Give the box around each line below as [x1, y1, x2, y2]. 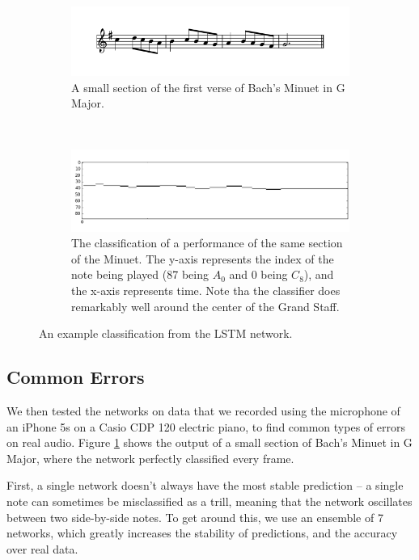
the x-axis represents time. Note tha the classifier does [71, 281, 341, 298]
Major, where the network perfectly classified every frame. [6, 449, 294, 466]
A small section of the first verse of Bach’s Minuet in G [71, 78, 345, 95]
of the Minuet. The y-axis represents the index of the [71, 250, 334, 267]
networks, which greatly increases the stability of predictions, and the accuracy [6, 524, 398, 541]
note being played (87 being [71, 266, 209, 283]
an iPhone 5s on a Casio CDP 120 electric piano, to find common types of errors [6, 418, 405, 435]
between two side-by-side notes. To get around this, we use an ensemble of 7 [6, 508, 383, 525]
